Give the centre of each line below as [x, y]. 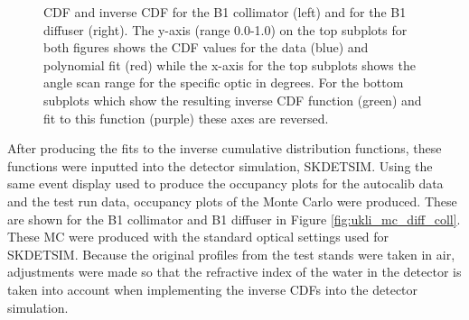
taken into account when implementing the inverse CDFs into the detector [213, 289]
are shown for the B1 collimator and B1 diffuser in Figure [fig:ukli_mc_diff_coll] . [234, 219]
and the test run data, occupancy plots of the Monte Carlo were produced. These [232, 201]
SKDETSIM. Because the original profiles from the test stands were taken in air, [231, 254]
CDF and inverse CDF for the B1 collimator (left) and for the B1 [225, 12]
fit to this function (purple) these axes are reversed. [186, 118]
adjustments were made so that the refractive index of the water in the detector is [234, 272]
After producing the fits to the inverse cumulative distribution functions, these [225, 148]
